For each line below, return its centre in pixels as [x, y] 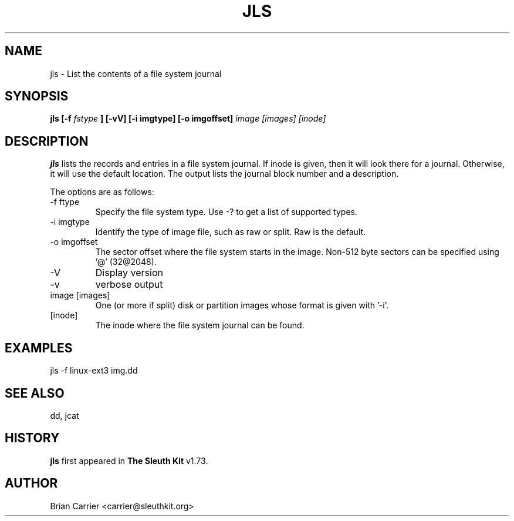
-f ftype [65, 202]
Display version [129, 273]
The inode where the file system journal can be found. [200, 325]
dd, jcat [65, 415]
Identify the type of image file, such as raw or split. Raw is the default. [231, 232]
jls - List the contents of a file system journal [136, 73]
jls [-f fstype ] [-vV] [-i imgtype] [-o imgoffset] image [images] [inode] [188, 119]
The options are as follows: [102, 192]
